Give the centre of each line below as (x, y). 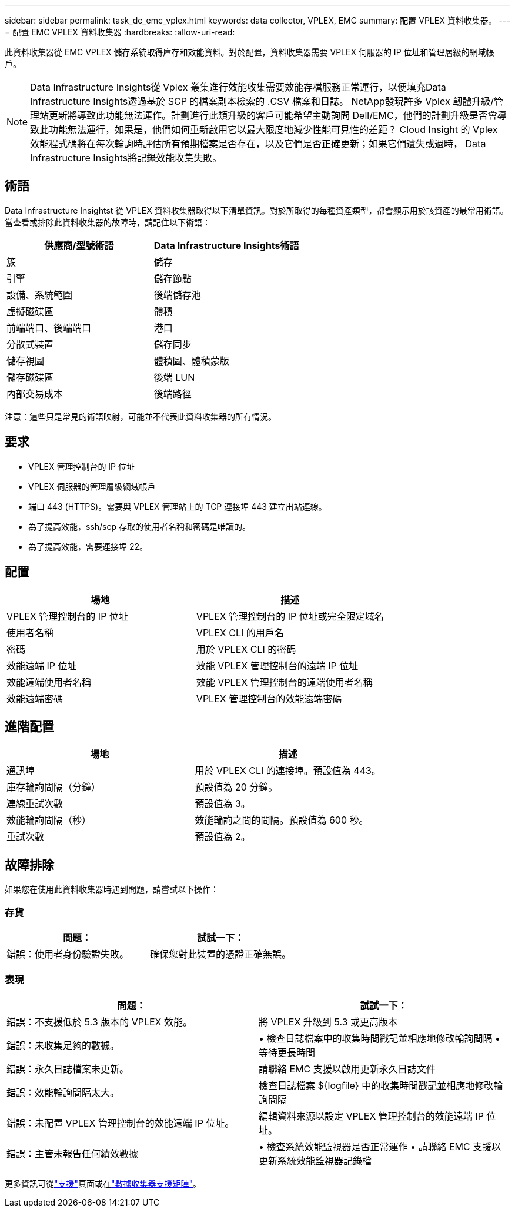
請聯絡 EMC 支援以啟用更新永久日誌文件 (347, 1069)
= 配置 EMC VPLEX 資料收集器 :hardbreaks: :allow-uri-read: (120, 32)
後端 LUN (174, 377)
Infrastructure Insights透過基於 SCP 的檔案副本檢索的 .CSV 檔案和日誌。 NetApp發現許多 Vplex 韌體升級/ (262, 101)
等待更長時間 (287, 1052)
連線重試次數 (35, 804)
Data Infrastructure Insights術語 (226, 245)
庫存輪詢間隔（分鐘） (54, 787)
